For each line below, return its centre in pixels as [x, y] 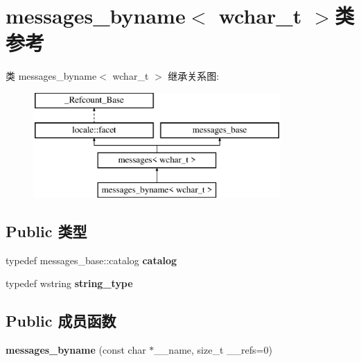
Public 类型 [46, 231]
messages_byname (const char [76, 350]
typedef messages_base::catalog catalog [91, 260]
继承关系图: [194, 76]
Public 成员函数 [61, 321]
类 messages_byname [51, 76]
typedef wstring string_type [69, 283]
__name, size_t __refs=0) [213, 350]
